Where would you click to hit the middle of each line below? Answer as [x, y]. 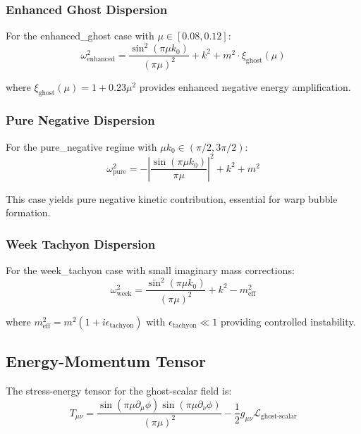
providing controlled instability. [288, 321]
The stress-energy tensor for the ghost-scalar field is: [119, 390]
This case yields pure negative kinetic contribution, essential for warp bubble [172, 198]
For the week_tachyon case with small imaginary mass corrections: [150, 270]
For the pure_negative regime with [81, 146]
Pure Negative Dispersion [80, 120]
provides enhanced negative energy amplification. [245, 86]
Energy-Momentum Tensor [106, 361]
